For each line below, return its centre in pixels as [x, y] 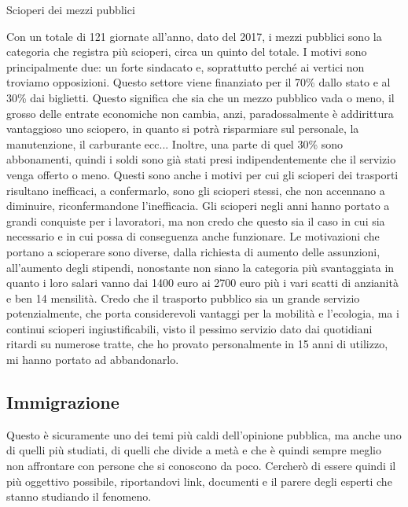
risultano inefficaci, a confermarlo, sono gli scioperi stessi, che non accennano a [196, 190]
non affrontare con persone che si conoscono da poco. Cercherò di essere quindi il [201, 466]
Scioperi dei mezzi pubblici [71, 9]
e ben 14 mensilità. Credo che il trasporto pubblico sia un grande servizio [183, 298]
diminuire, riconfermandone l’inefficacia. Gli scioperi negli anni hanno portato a [198, 206]
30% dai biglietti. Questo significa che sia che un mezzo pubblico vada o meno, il [200, 97]
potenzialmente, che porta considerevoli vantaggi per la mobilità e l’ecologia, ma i [203, 313]
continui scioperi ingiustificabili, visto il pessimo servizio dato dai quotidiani [189, 328]
